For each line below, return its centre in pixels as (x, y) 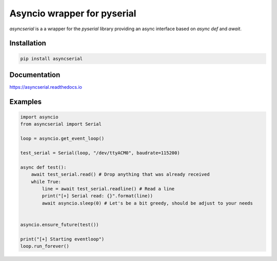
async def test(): (43, 167)
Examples (26, 102)
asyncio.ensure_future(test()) (60, 225)
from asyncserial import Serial (61, 124)
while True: (46, 182)
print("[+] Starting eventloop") (62, 239)
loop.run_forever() (45, 246)
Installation (28, 43)
